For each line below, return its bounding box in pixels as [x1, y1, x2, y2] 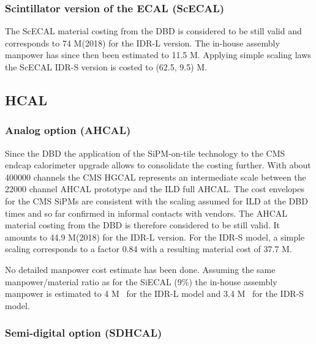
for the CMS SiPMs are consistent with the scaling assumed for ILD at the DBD [5, 194, 308, 207]
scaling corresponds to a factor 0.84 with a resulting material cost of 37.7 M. [5, 242, 292, 255]
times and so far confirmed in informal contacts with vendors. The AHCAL [5, 206, 288, 219]
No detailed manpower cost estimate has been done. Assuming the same [5, 263, 276, 275]
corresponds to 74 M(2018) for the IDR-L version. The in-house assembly [5, 36, 280, 49]
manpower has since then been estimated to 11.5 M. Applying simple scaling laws [5, 48, 311, 61]
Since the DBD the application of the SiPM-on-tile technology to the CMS [5, 146, 285, 159]
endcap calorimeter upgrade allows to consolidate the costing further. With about [5, 159, 311, 171]
